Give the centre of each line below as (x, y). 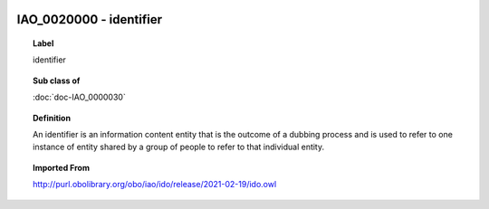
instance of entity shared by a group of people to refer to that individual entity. (179, 147)
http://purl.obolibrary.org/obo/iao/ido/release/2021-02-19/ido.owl (155, 185)
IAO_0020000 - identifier (90, 19)
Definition (52, 118)
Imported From (62, 167)
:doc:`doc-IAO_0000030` (79, 97)
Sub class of (57, 81)
